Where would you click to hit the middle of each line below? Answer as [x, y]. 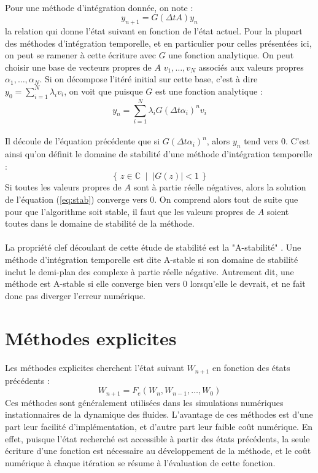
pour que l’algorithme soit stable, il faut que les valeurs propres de [130, 211]
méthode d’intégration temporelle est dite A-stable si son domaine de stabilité [152, 260]
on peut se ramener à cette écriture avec [80, 55]
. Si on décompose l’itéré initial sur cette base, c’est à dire [149, 79]
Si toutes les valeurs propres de [63, 187]
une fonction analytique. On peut [231, 55]
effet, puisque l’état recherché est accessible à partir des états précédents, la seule [157, 438]
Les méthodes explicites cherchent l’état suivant [95, 368]
